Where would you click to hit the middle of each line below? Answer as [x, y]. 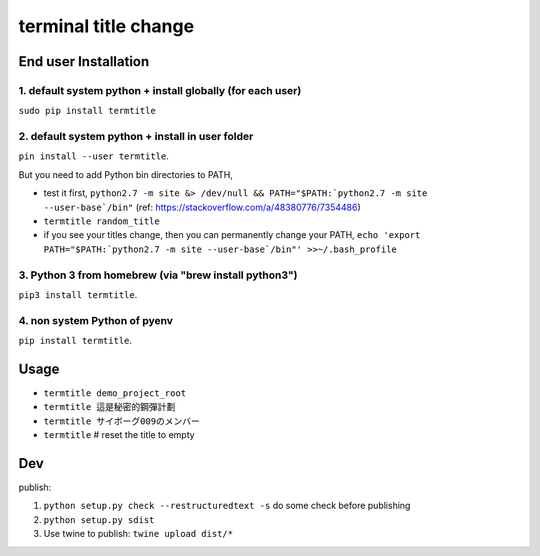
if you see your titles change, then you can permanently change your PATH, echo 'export [232, 235]
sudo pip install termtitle [87, 111]
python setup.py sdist [99, 519]
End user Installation [84, 61]
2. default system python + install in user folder [136, 137]
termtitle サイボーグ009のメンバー [121, 421]
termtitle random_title [101, 221]
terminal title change [106, 26]
